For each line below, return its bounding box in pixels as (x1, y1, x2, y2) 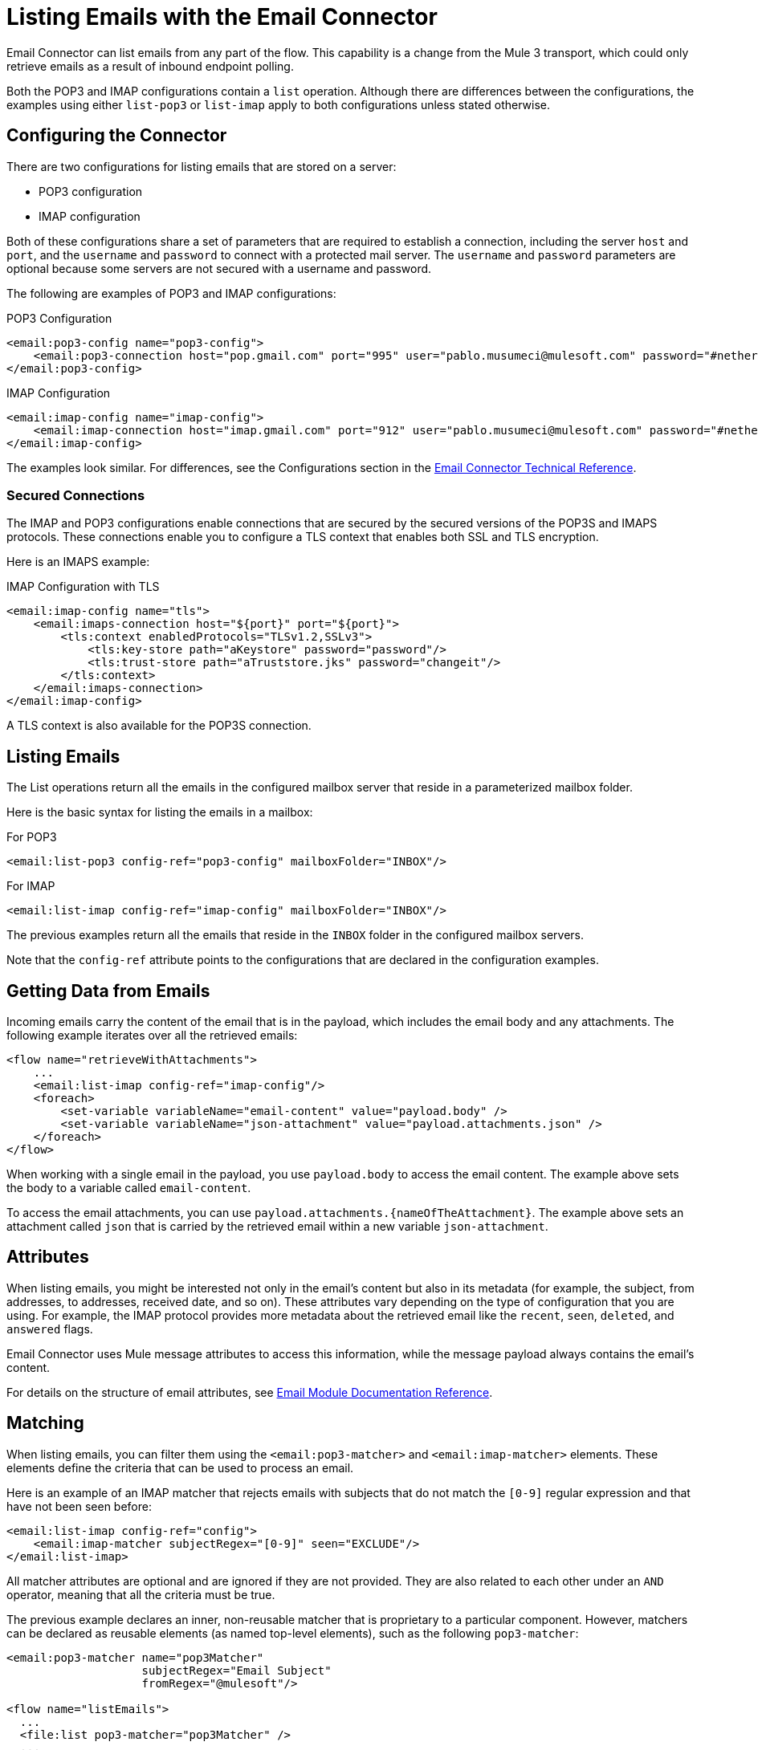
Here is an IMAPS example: (6, 555, 150, 569)
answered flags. (6, 1321, 93, 1336)
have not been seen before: (6, 1499, 152, 1513)
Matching (6, 1413, 84, 1434)
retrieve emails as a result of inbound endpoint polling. (6, 59, 294, 73)
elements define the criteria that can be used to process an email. (6, 1460, 354, 1475)
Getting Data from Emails (6, 980, 210, 1001)
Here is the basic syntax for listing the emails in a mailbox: (6, 805, 313, 820)
